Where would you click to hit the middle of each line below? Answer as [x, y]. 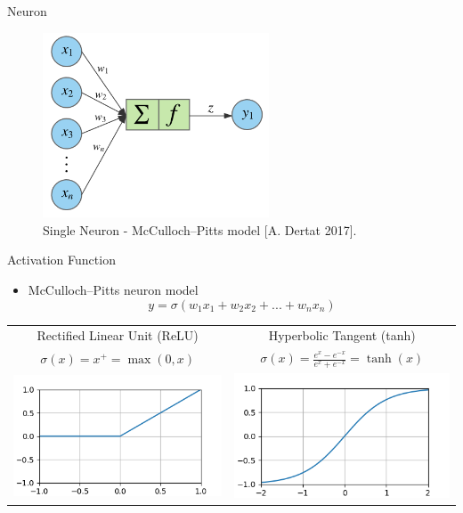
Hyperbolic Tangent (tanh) [342, 335]
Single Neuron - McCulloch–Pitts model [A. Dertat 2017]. [200, 229]
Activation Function [61, 260]
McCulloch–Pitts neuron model [113, 289]
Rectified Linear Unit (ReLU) [118, 335]
